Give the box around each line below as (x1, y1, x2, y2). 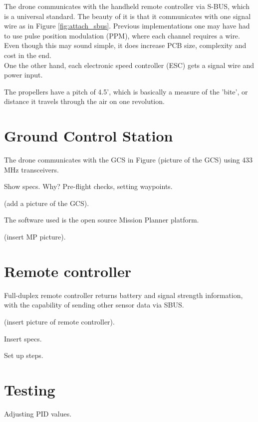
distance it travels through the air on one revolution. (4, 96, 165, 106)
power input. (4, 69, 43, 80)
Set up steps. (4, 350, 43, 360)
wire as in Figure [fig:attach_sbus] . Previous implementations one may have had (4, 20, 250, 31)
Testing (4, 379, 55, 399)
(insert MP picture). (4, 231, 66, 242)
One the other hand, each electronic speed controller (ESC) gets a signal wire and (4, 59, 255, 70)
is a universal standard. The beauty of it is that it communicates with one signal (4, 10, 251, 21)
